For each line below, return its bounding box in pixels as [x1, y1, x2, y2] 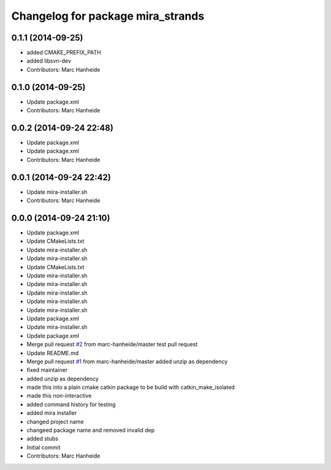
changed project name [26, 418, 84, 425]
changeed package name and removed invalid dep [26, 426, 155, 434]
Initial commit [26, 444, 61, 451]
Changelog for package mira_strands [11, 9, 205, 23]
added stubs [26, 435, 58, 442]
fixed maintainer [26, 366, 67, 374]
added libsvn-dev [26, 57, 72, 64]
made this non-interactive [26, 392, 92, 399]
